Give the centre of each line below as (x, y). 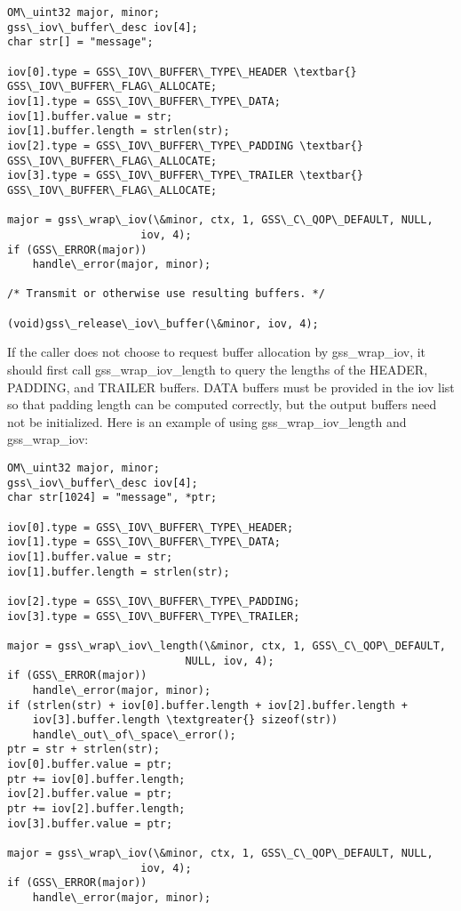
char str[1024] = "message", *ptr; (112, 498)
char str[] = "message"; (80, 42)
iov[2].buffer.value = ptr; (90, 794)
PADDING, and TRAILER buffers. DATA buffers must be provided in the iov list (231, 387)
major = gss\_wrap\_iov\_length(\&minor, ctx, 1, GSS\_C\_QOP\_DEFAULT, (227, 645)
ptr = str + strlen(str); (83, 750)
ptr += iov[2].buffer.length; (96, 809)
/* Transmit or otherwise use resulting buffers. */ (166, 294)
